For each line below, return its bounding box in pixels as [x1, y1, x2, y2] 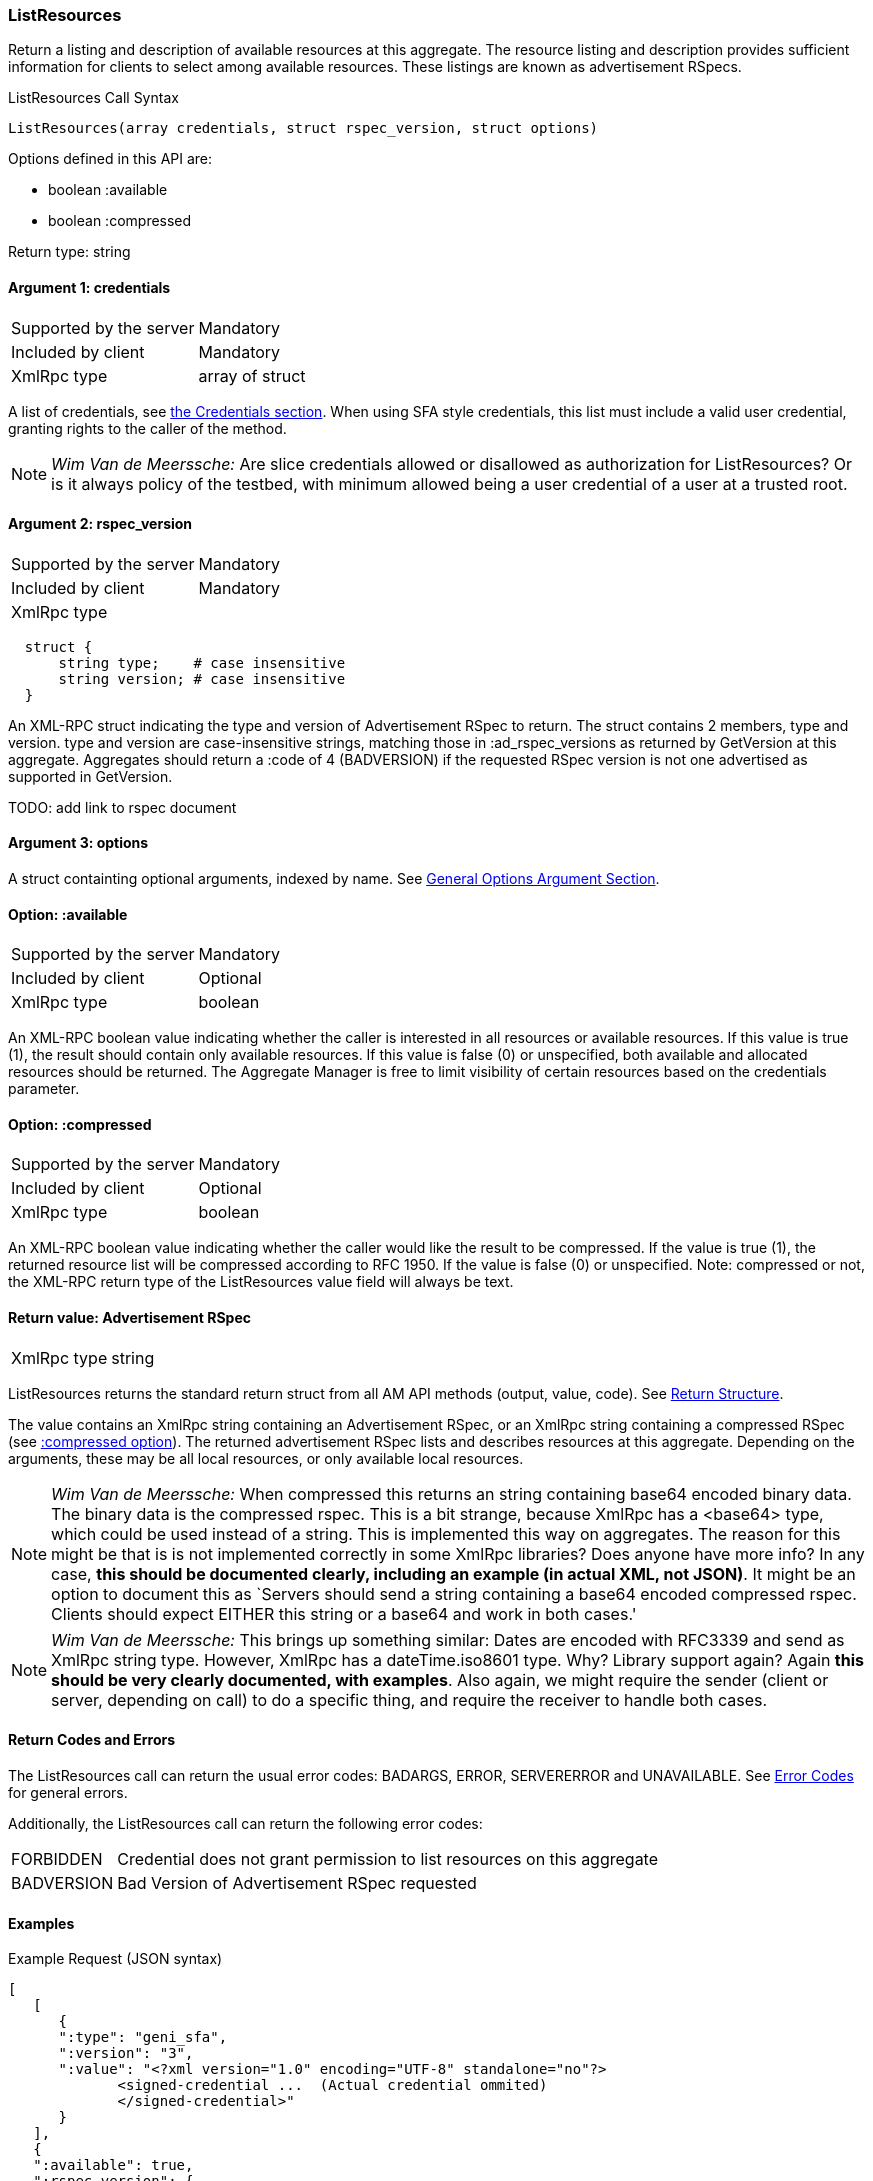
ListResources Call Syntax [8, 89, 179, 107]
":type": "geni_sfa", [58, 2029, 228, 2046]
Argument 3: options [8, 834, 149, 852]
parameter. [8, 1080, 80, 1098]
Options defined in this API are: [8, 150, 213, 168]
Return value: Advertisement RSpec [8, 1309, 251, 1327]
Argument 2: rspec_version [8, 515, 193, 533]
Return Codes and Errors [8, 1731, 176, 1749]
